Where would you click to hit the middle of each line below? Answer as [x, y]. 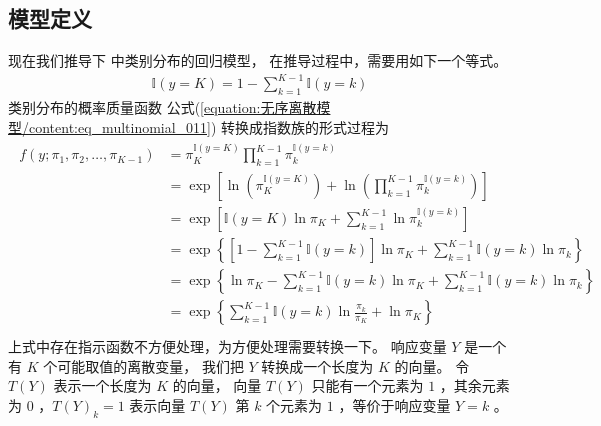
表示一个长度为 [102, 385]
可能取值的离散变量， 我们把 [150, 365]
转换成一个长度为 [317, 365]
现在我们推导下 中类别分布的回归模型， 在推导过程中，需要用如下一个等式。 [258, 60]
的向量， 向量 [217, 385]
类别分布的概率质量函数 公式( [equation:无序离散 [162, 107]
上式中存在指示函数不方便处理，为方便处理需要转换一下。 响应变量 [227, 346]
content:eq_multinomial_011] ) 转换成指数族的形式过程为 [209, 126]
